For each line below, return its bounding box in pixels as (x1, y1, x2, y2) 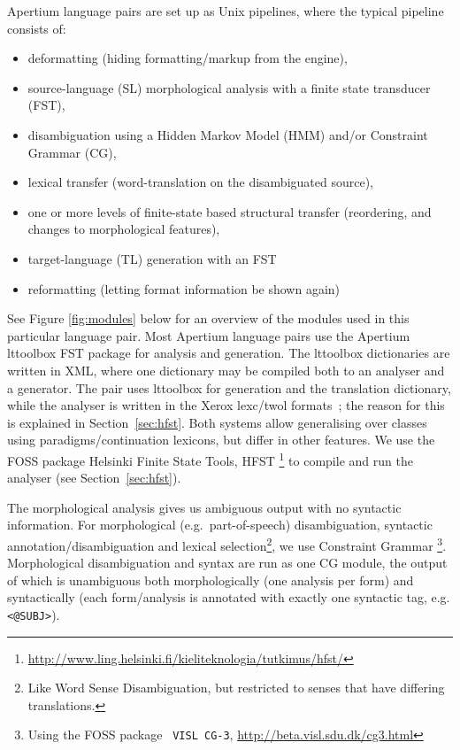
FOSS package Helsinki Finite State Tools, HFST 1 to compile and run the (7, 448, 413, 469)
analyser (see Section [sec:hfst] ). (7, 468, 181, 487)
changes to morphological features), (27, 220, 220, 238)
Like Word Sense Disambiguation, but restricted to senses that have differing (27, 678, 445, 697)
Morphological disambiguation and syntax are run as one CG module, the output (7, 553, 448, 572)
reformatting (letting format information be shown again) (27, 279, 341, 298)
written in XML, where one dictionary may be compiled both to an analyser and (7, 360, 445, 379)
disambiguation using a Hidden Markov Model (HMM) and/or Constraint (27, 125, 428, 143)
